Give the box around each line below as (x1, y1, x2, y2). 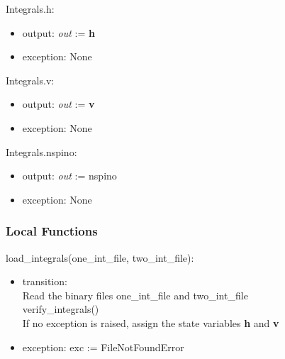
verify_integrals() (22, 302, 99, 316)
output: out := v (22, 96, 95, 111)
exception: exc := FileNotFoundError (22, 339, 184, 354)
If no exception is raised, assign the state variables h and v (22, 315, 279, 330)
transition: (22, 274, 67, 289)
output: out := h (22, 25, 95, 40)
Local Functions (6, 222, 98, 240)
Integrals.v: (6, 72, 55, 87)
